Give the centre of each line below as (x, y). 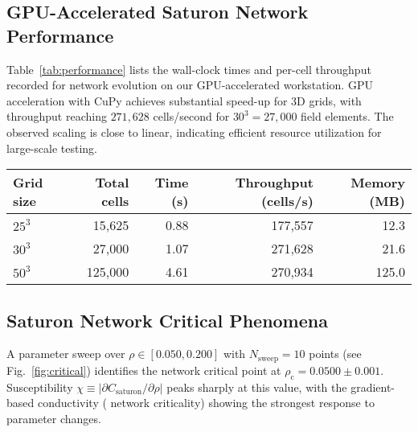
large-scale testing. (52, 148)
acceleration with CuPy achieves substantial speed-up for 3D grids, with (184, 100)
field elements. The (347, 116)
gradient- (373, 387)
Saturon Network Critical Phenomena (167, 320)
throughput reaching (57, 116)
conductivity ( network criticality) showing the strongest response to (206, 403)
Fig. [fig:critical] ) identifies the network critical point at (144, 370)
